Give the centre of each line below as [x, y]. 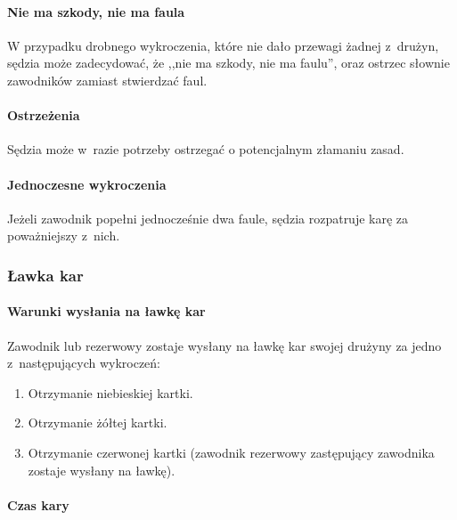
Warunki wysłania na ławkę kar [106, 311]
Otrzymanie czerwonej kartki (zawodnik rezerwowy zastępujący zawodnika [231, 452]
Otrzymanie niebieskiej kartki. [110, 392]
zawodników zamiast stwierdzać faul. [107, 80]
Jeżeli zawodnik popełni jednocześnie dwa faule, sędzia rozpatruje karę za [208, 218]
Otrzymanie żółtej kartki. [98, 422]
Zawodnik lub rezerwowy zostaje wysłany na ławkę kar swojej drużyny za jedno [224, 345]
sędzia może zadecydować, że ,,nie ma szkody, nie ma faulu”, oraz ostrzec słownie [228, 63]
